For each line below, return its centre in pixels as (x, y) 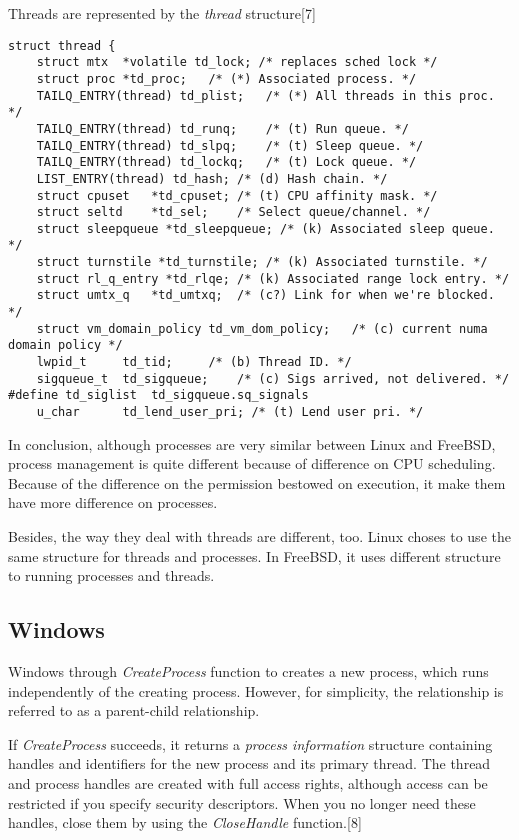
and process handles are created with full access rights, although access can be (248, 783)
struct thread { (62, 45)
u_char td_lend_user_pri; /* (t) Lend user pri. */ (230, 412)
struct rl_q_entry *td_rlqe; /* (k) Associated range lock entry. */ (273, 278)
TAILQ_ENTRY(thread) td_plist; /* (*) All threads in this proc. (265, 95)
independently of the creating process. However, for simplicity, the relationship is (256, 690)
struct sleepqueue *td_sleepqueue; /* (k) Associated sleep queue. (265, 228)
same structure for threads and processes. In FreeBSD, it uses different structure (254, 555)
